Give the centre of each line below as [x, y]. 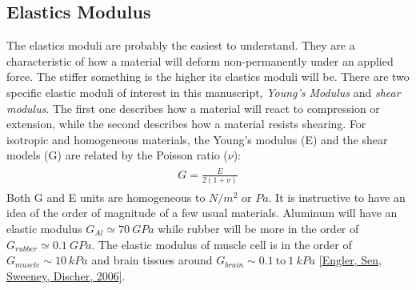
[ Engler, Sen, [350, 260]
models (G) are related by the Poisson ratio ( [117, 155]
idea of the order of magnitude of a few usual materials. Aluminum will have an [202, 213]
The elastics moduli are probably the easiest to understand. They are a [181, 45]
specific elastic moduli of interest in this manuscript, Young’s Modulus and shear [204, 92]
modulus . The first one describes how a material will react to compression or [193, 108]
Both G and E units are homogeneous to [106, 197]
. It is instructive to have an [337, 197]
